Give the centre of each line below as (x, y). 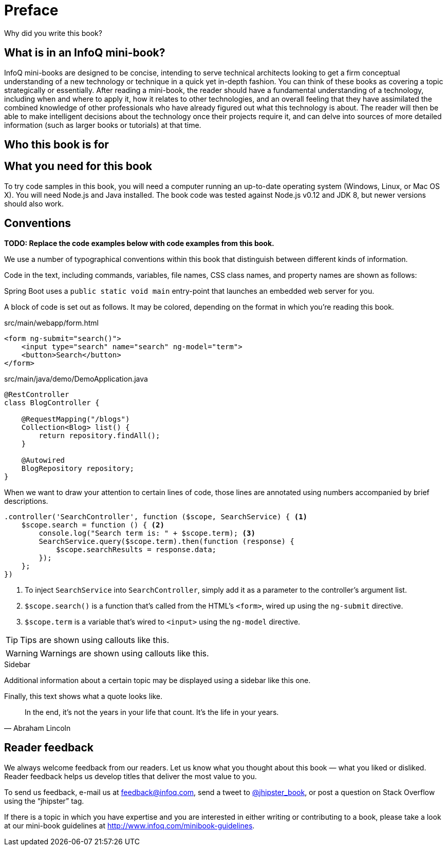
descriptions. (26, 501)
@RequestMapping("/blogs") (76, 419)
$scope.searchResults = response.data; (136, 549)
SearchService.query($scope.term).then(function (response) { (166, 541)
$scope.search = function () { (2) (93, 525)
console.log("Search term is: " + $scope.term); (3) (147, 533)
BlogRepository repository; (78, 468)
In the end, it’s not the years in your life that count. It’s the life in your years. (152, 712)
